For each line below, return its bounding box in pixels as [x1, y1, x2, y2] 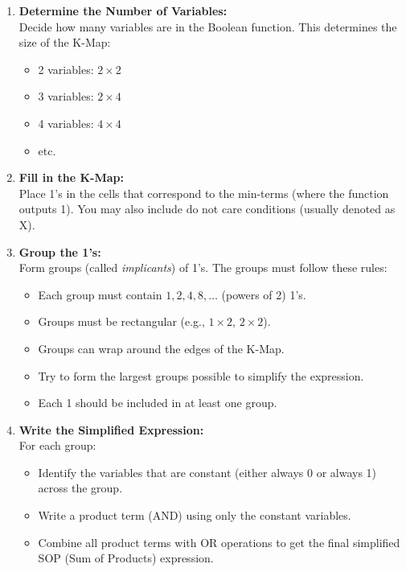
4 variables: [38, 114, 94, 131]
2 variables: [38, 60, 94, 77]
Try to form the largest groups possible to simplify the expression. [38, 367, 364, 384]
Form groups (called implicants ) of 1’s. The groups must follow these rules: [18, 259, 388, 276]
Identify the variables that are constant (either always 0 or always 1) [38, 463, 377, 480]
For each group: [18, 437, 96, 454]
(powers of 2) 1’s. [221, 286, 306, 302]
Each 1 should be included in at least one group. [38, 394, 277, 411]
